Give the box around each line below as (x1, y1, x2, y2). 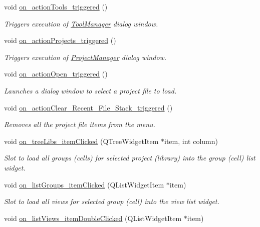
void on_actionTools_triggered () (4, 1, 108, 11)
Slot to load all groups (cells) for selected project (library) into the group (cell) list (4, 152, 255, 163)
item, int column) (164, 135, 218, 146)
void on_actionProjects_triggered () (4, 35, 116, 45)
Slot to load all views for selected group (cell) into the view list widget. (4, 196, 219, 206)
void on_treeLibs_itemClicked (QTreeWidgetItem (4, 135, 159, 146)
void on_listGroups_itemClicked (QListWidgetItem (4, 179, 164, 189)
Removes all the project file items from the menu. (4, 119, 155, 129)
